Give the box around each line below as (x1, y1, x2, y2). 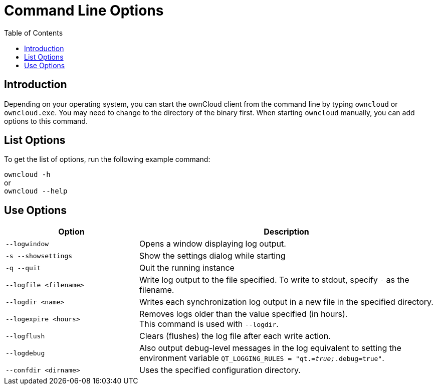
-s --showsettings (6, 252, 73, 260)
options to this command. (4, 116, 88, 125)
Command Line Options (4, 2, 164, 19)
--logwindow (6, 240, 49, 248)
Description (264, 227, 309, 237)
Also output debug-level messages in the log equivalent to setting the (139, 343, 401, 353)
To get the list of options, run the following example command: (4, 155, 210, 164)
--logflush (6, 332, 45, 340)
